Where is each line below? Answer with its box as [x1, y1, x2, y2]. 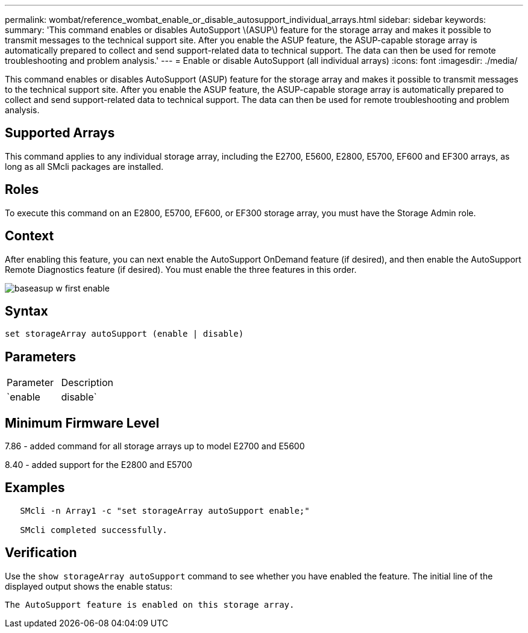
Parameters [5, 349, 76, 364]
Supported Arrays [5, 125, 115, 141]
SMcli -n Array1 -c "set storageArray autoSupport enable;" [20, 505, 310, 516]
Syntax [5, 303, 48, 319]
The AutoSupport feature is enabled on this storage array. [5, 599, 295, 610]
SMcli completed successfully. [20, 525, 168, 535]
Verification [5, 545, 77, 561]
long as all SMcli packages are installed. [5, 161, 163, 172]
